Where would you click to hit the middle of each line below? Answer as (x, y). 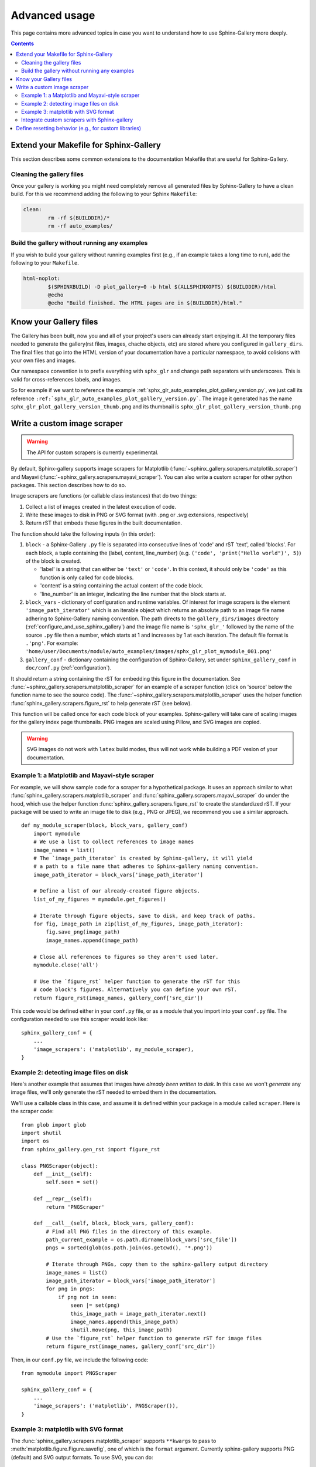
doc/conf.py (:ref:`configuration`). (68, 668)
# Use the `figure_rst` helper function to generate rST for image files (154, 1338)
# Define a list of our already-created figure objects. (116, 891)
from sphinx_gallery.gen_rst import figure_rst (91, 1149)
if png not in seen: (87, 1297)
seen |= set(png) (95, 1305)
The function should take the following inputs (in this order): (83, 533)
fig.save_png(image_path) (83, 932)
